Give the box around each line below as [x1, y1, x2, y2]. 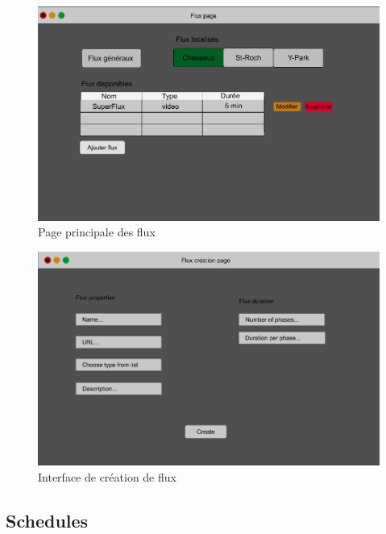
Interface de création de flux [38, 468, 176, 485]
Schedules [6, 507, 89, 532]
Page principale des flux [38, 223, 156, 240]
